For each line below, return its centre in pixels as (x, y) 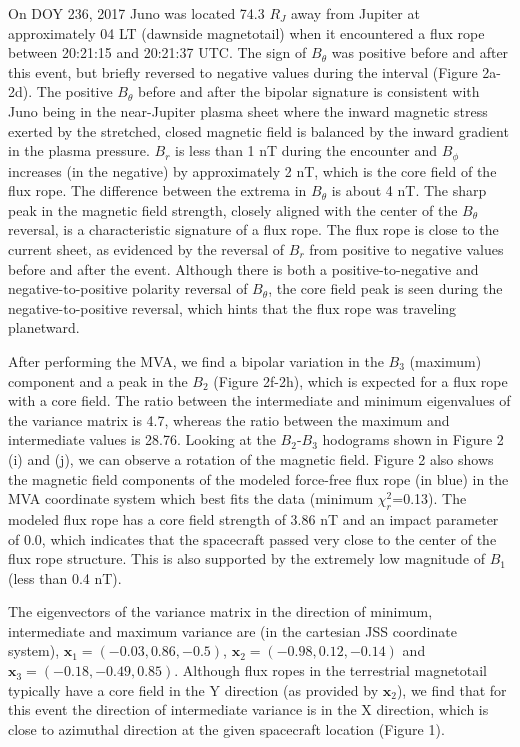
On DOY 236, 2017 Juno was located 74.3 (136, 13)
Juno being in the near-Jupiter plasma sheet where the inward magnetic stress (248, 110)
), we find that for (451, 689)
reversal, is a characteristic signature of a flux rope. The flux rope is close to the (253, 229)
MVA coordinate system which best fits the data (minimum (191, 498)
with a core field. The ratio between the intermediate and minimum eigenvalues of (259, 400)
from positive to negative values (406, 248)
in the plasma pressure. (79, 150)
